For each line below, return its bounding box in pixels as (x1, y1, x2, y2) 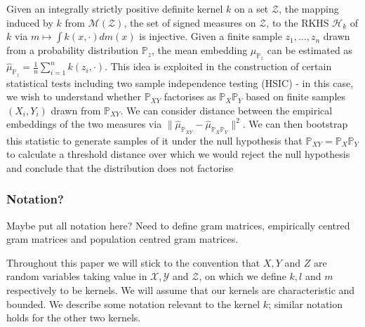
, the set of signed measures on (124, 15, 256, 29)
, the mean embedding (152, 43, 248, 58)
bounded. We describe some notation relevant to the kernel (6, 296, 260, 311)
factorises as (164, 89, 216, 104)
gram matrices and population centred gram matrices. (6, 232, 239, 246)
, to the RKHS (266, 15, 329, 29)
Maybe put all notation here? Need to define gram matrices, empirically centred (6, 218, 350, 232)
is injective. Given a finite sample (139, 29, 282, 44)
